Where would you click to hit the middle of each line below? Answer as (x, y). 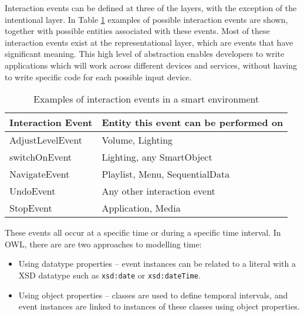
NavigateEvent (40, 174)
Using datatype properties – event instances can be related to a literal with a (157, 264)
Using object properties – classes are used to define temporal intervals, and (153, 295)
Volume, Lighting (137, 140)
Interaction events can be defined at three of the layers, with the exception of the (151, 8)
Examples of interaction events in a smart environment (146, 99)
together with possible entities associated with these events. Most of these (137, 31)
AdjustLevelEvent (46, 140)
